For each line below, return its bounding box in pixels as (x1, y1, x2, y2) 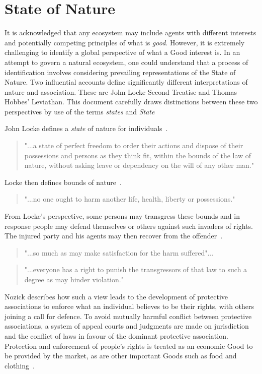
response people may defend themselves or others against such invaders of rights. (5, 220, 253, 231)
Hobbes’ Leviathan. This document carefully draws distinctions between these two (5, 96, 258, 107)
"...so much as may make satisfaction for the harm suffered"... (24, 247, 214, 258)
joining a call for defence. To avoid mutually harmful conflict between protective (5, 310, 252, 321)
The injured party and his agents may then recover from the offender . (5, 230, 223, 241)
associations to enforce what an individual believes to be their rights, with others (5, 301, 254, 311)
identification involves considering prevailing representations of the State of (5, 67, 236, 77)
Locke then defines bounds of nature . (5, 176, 122, 187)
